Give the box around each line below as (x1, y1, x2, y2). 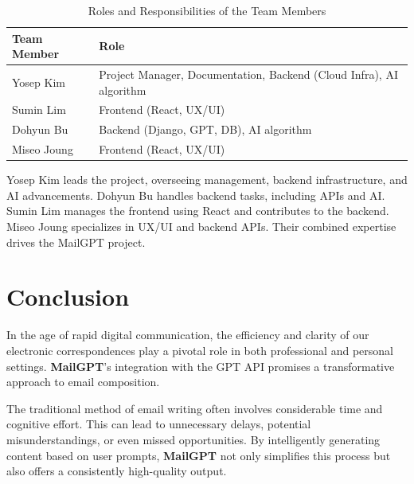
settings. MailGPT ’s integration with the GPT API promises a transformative (6, 357, 395, 374)
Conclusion (6, 280, 130, 313)
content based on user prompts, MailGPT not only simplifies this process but (6, 447, 391, 463)
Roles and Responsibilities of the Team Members (88, 2, 326, 18)
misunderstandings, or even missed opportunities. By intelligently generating (6, 431, 381, 447)
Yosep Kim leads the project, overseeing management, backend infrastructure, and (6, 171, 408, 188)
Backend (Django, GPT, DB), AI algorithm (99, 121, 312, 138)
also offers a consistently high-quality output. (6, 463, 227, 479)
